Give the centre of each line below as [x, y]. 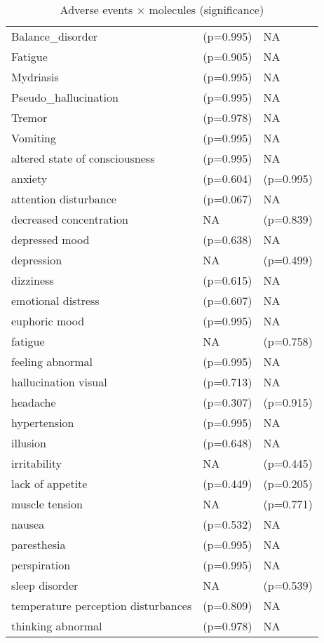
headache [34, 402]
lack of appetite [49, 483]
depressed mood [50, 239]
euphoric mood [48, 321]
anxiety [29, 178]
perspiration [41, 565]
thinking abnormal [57, 626]
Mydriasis [35, 77]
